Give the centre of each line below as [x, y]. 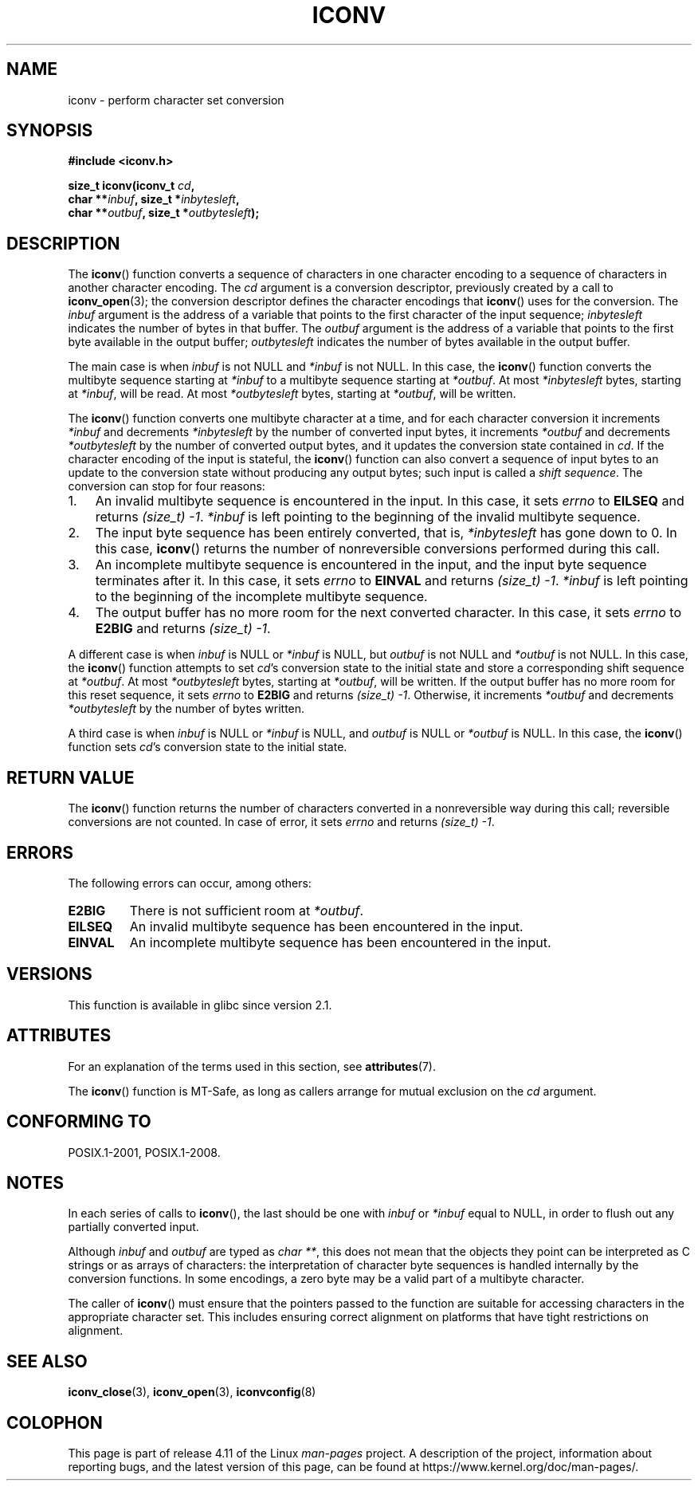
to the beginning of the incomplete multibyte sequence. [261, 597]
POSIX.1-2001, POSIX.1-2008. [144, 1152]
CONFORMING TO [79, 1122]
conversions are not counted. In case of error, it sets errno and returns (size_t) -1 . [281, 822]
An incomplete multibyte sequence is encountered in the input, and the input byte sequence [371, 565]
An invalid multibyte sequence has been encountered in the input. [326, 926]
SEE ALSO [47, 1361]
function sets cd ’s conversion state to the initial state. [208, 747]
